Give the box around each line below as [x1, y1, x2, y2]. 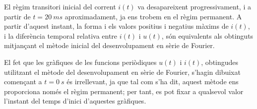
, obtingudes [201, 56, 239, 67]
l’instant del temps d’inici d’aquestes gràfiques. [4, 96, 146, 106]
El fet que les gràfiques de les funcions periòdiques [4, 56, 157, 67]
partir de [4, 11, 31, 21]
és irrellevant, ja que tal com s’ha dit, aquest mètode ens [66, 76, 239, 87]
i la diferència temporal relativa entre [4, 30, 118, 41]
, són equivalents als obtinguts [161, 30, 254, 41]
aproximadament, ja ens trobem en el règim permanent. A [64, 11, 242, 21]
